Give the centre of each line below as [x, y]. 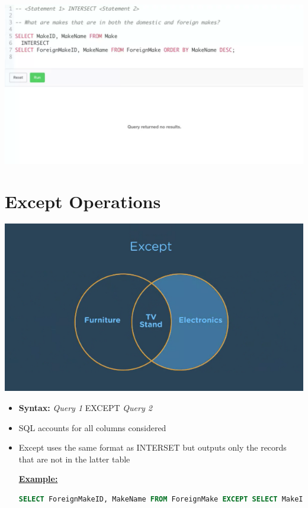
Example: [38, 479]
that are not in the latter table [74, 459]
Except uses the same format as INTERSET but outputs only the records [153, 447]
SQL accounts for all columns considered [92, 427]
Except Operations [83, 201]
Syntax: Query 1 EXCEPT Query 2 [85, 407]
